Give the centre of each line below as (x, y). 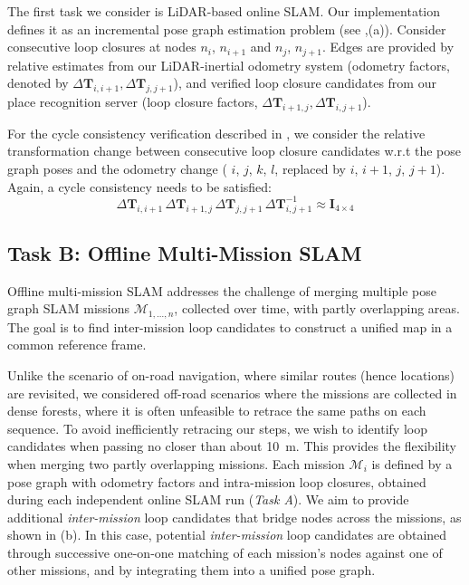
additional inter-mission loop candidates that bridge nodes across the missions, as (234, 517)
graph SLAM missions (69, 308)
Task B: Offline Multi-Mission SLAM (185, 252)
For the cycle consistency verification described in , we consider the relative (216, 133)
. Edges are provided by (388, 47)
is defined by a (412, 463)
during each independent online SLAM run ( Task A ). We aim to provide (208, 499)
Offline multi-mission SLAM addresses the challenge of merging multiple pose (222, 290)
